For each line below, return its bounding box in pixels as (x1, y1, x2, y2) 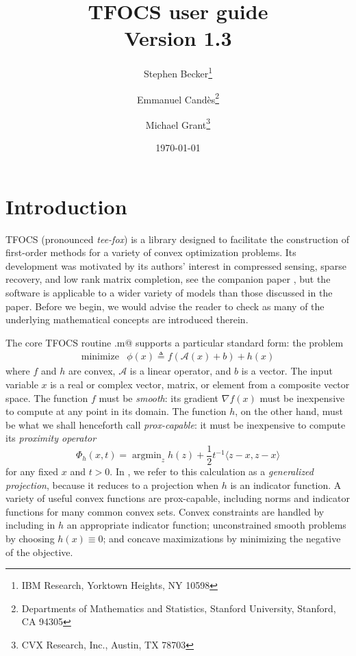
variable (5, 377, 38, 391)
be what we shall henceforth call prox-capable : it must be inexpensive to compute (5, 417, 346, 431)
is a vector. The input (241, 364, 333, 378)
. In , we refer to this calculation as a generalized (110, 464, 314, 478)
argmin (132, 451, 162, 461)
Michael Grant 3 (145, 115, 211, 131)
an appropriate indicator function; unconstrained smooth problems (66, 518, 346, 532)
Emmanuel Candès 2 (136, 90, 220, 106)
